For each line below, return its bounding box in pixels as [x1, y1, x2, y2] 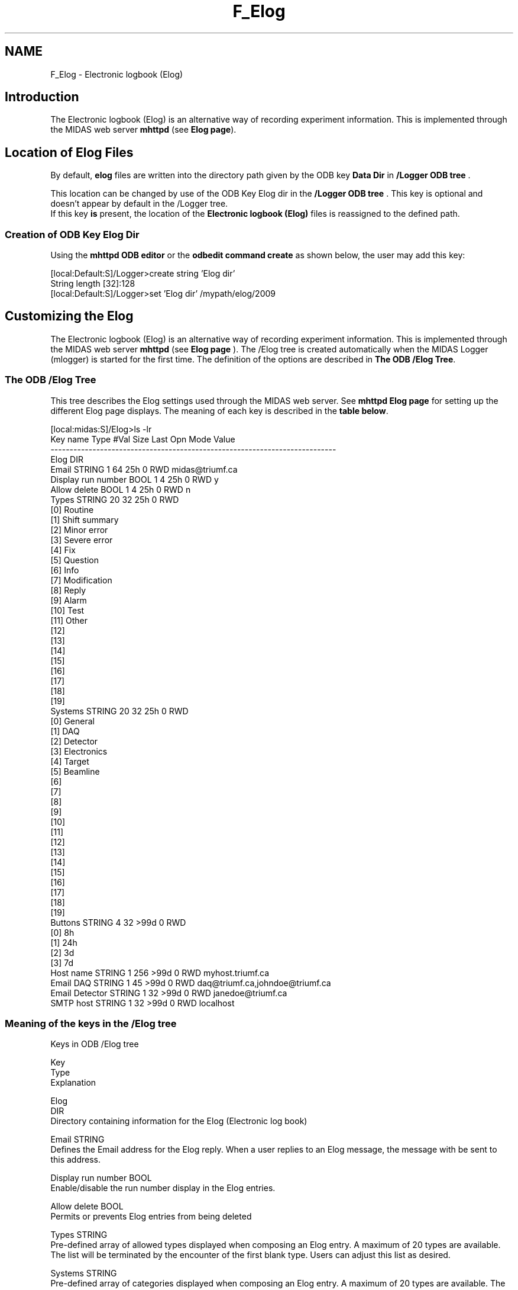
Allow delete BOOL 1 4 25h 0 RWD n [50, 484, 191, 495]
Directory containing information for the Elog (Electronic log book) [50, 1116, 307, 1127]
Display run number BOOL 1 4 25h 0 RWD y [50, 474, 219, 484]
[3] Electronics [50, 746, 108, 756]
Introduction [5, 89, 79, 105]
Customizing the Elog [5, 309, 134, 324]
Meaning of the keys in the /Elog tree [5, 1018, 177, 1029]
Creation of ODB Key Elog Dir [5, 228, 140, 240]
